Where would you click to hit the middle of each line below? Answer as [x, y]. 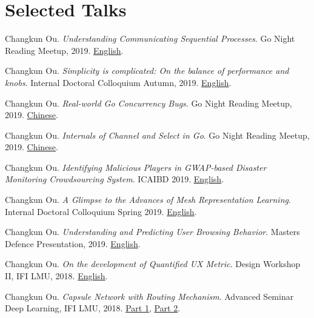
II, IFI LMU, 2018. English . [56, 276]
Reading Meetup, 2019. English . [64, 50]
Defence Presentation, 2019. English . [73, 243]
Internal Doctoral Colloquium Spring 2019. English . [101, 211]
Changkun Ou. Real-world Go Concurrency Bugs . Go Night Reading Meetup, [149, 103]
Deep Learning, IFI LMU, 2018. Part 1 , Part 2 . [93, 308]
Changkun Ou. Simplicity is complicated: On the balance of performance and [147, 71]
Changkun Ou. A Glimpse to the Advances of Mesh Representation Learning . [148, 200]
